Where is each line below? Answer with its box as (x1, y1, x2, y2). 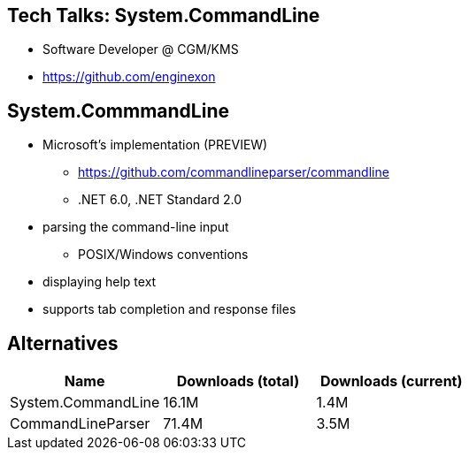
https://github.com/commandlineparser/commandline (78, 164, 389, 180)
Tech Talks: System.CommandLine (7, 4, 320, 27)
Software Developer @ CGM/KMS (42, 42, 239, 57)
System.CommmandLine (7, 99, 229, 122)
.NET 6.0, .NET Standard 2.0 (78, 192, 242, 208)
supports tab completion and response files (42, 301, 296, 317)
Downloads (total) (176, 372, 300, 391)
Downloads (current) (319, 372, 463, 391)
